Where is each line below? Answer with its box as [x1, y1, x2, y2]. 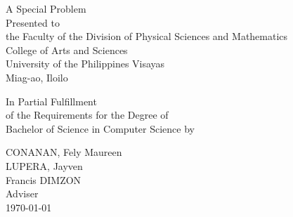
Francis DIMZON [6, 172, 82, 187]
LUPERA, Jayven [6, 158, 83, 173]
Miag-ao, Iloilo [6, 70, 68, 84]
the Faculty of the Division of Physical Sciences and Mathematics [6, 29, 288, 44]
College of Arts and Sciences [6, 42, 128, 57]
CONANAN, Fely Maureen [6, 145, 122, 159]
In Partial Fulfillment [6, 93, 97, 108]
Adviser [6, 186, 39, 201]
